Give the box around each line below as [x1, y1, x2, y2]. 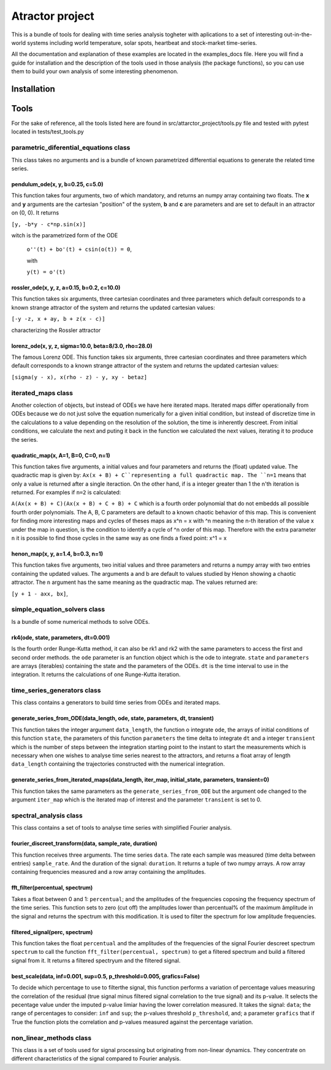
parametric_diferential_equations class [11, 143, 131, 152]
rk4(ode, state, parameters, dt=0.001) [11, 634, 110, 641]
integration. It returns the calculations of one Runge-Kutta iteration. [11, 671, 181, 679]
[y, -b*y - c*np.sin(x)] [11, 221, 86, 227]
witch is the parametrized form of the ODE [11, 231, 118, 239]
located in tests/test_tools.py [11, 128, 84, 135]
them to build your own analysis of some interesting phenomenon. [11, 68, 179, 75]
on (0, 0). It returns [11, 209, 59, 216]
